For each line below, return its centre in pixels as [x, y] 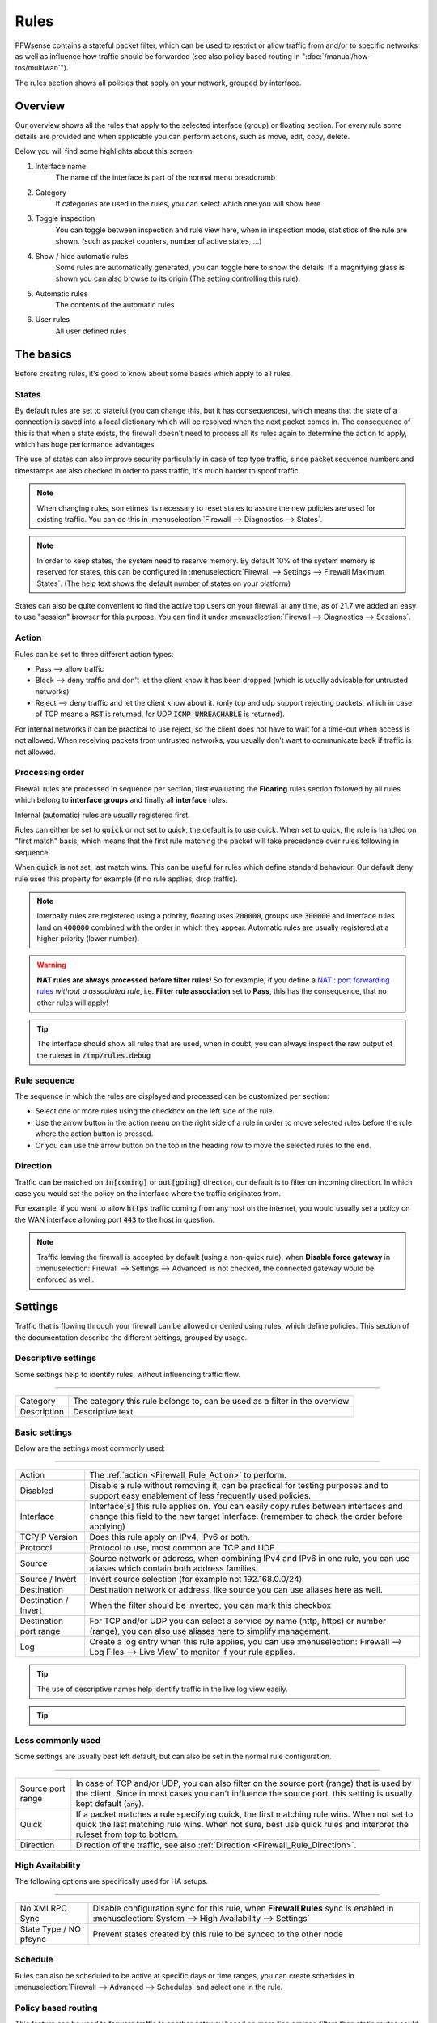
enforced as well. [66, 1279]
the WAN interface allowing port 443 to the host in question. [115, 1219]
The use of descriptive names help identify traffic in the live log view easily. [162, 1689]
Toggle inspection [65, 218]
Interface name [61, 166]
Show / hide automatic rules [82, 256]
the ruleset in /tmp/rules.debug [94, 1055]
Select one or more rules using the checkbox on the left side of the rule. [155, 1111]
